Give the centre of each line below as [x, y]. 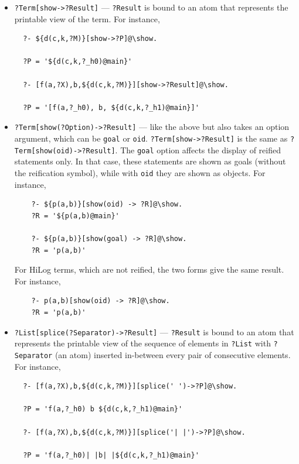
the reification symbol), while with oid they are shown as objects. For [140, 172]
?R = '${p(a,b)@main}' [75, 216]
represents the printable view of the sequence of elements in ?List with [142, 343]
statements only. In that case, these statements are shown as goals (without [150, 161]
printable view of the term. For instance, [87, 18]
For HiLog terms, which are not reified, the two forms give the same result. [149, 269]
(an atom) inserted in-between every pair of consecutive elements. [173, 354]
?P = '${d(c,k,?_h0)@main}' [78, 62]
